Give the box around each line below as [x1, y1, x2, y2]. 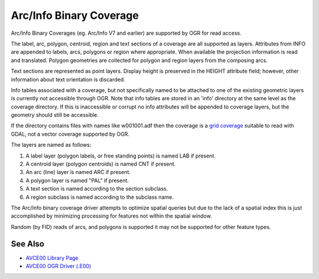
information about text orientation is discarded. [11, 76, 125, 83]
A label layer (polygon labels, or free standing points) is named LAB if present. [25, 152, 216, 159]
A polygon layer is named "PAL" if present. [25, 177, 129, 184]
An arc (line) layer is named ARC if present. [25, 169, 131, 176]
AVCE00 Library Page [25, 254, 79, 261]
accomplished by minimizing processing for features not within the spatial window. [11, 212, 212, 219]
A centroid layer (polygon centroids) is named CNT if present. [25, 160, 176, 168]
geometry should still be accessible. [11, 111, 99, 119]
